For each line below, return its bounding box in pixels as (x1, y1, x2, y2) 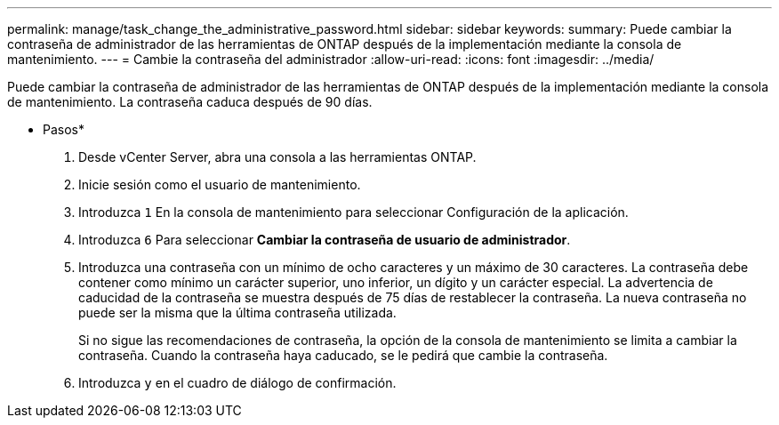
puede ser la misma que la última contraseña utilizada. (78, 305, 397, 320)
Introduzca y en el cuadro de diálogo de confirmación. (78, 375, 397, 390)
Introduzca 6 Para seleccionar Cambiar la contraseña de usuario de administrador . (78, 232, 571, 247)
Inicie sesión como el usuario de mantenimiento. (78, 177, 361, 192)
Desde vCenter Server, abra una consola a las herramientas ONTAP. (78, 149, 477, 164)
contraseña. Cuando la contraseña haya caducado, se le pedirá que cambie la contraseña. (78, 348, 608, 363)
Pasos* (43, 122, 84, 137)
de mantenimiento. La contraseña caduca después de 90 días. (7, 94, 373, 109)
